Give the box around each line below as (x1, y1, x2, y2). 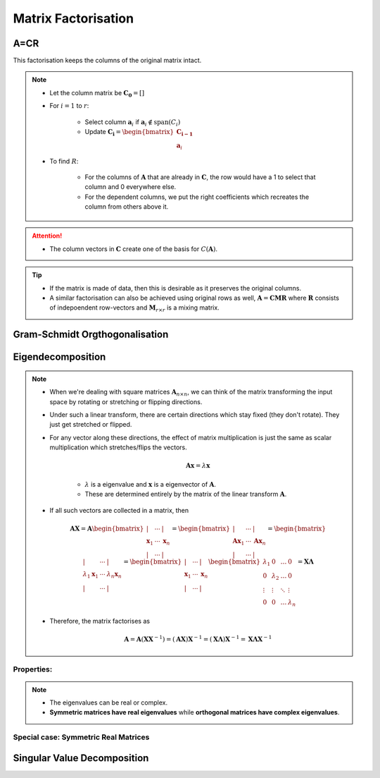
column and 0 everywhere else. (84, 183, 177, 191)
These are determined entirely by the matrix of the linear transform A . (84, 490, 287, 499)
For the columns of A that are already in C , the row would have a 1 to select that (84, 173, 316, 181)
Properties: (13, 664, 53, 674)
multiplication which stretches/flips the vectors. (49, 443, 187, 451)
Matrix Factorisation (13, 11, 134, 26)
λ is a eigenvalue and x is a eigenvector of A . (84, 480, 217, 488)
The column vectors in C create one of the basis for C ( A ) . (49, 244, 218, 253)
